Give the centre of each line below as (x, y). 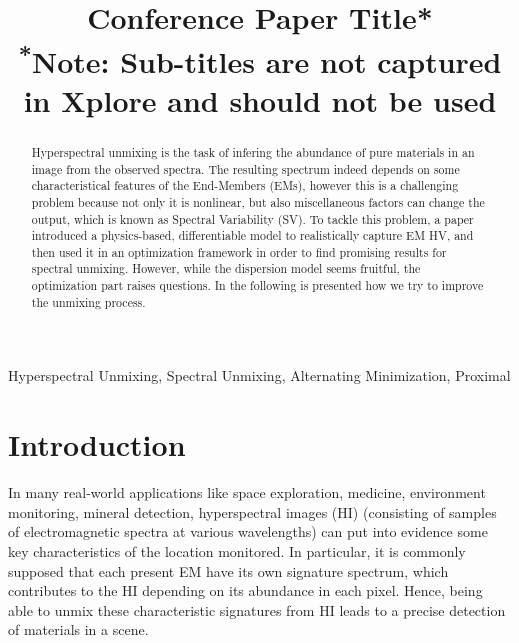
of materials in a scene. (78, 629)
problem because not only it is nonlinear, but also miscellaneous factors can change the (258, 201)
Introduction (97, 444)
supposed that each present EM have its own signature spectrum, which (228, 570)
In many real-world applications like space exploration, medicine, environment (247, 492)
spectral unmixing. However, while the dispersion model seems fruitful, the (226, 268)
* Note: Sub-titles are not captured (260, 58)
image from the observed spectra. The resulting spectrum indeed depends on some (245, 168)
